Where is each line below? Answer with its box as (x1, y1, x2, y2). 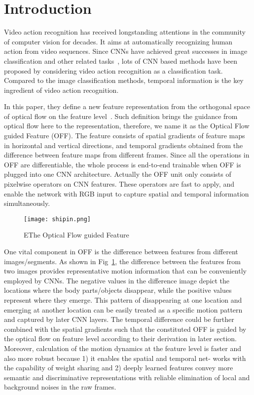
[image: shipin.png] (24, 215, 91, 223)
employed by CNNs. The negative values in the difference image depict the (4, 275, 230, 285)
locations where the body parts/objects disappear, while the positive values (4, 285, 232, 295)
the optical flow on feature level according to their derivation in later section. (4, 333, 237, 344)
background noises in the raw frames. (4, 382, 116, 392)
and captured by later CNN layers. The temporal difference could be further (4, 314, 234, 324)
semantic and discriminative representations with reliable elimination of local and (4, 372, 250, 382)
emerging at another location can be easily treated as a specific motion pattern (4, 304, 243, 315)
